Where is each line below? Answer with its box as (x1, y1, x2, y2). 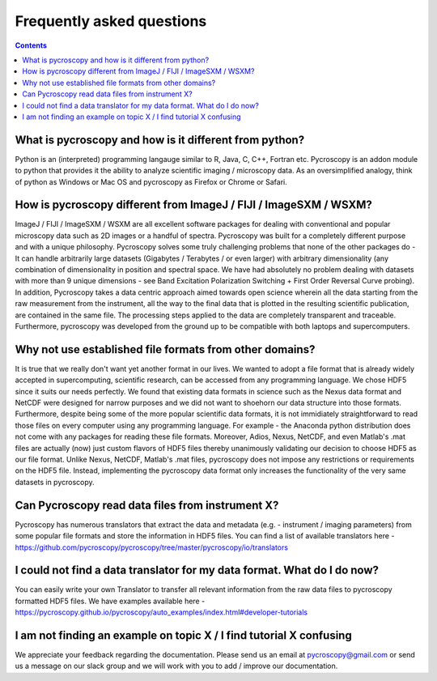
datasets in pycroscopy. (15, 477, 95, 487)
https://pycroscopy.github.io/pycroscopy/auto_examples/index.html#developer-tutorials (15, 607, 308, 617)
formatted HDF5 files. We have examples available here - (15, 596, 206, 606)
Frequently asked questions (15, 12, 207, 30)
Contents (15, 40, 48, 50)
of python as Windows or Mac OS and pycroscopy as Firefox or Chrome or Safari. (15, 177, 287, 186)
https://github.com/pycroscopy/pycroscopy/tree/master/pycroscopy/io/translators (15, 543, 289, 552)
